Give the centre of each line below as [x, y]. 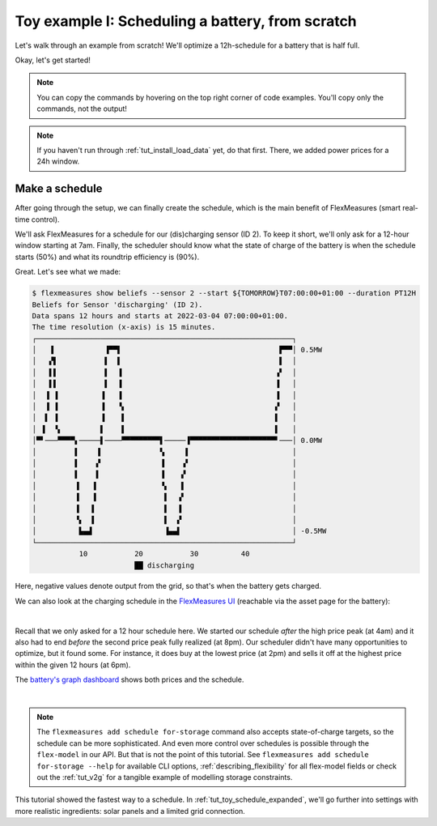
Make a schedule [59, 189]
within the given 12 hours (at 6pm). [73, 665]
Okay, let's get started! [53, 60]
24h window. [58, 161]
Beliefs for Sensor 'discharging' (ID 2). [117, 304]
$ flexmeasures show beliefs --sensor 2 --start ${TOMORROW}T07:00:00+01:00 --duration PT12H [224, 293]
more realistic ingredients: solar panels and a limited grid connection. [130, 811]
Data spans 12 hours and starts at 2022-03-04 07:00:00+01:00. [160, 315]
